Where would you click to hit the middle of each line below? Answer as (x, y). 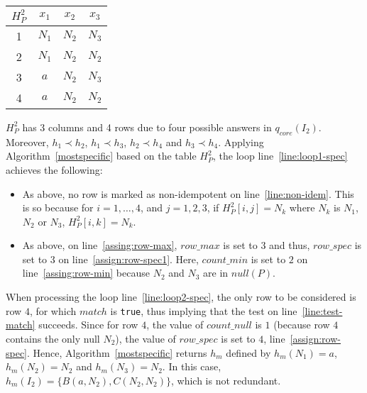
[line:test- (322, 310)
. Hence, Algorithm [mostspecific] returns (117, 352)
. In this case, (192, 366)
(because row (302, 325)
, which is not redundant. (226, 380)
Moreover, (27, 142)
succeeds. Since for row (88, 325)
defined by (248, 352)
